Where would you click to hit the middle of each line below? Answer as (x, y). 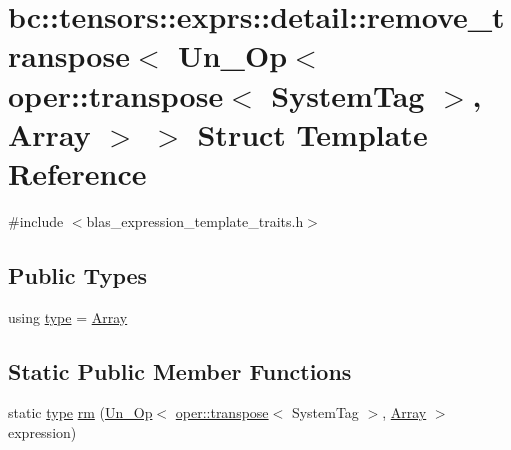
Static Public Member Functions (180, 370)
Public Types (78, 274)
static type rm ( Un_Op (80, 412)
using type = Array (68, 316)
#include (36, 220)
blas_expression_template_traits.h (195, 220)
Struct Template (312, 133)
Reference (77, 172)
